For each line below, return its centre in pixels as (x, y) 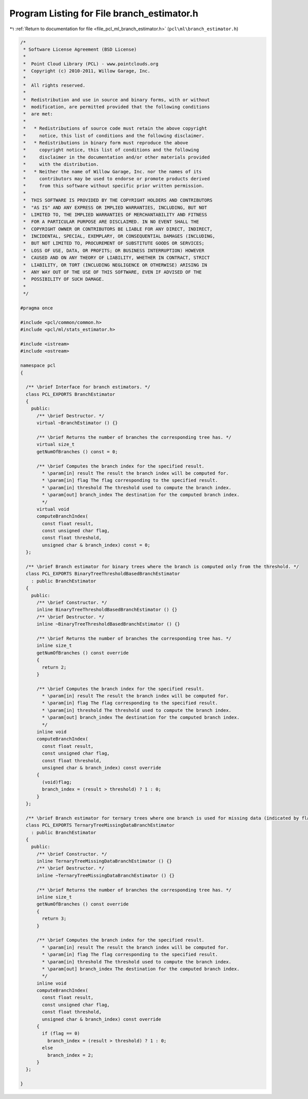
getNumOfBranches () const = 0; (77, 451)
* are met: (38, 114)
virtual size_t (56, 445)
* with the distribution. (61, 165)
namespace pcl (38, 365)
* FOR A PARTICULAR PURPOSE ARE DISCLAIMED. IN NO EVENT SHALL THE (111, 222)
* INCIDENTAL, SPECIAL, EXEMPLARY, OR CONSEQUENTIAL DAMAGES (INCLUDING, (119, 236)
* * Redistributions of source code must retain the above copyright (115, 129)
